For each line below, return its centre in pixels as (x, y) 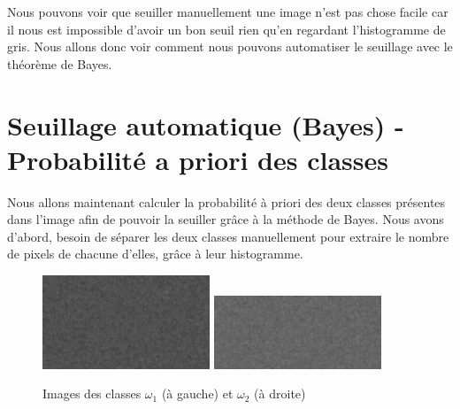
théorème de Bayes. (60, 63)
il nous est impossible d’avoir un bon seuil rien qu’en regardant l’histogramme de (226, 29)
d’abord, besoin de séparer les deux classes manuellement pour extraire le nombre (228, 236)
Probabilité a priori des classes (198, 159)
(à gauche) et (197, 394)
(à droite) (280, 394)
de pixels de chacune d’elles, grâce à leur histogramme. (155, 254)
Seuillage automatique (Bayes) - (206, 124)
